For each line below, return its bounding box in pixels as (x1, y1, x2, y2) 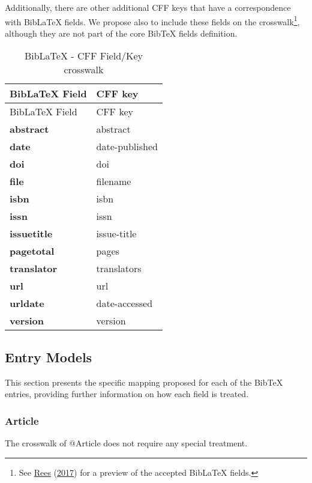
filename (96, 174, 131, 189)
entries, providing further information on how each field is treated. (5, 387, 249, 400)
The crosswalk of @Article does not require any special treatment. (5, 437, 248, 449)
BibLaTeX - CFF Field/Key (24, 49, 143, 63)
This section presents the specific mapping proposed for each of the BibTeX (5, 375, 283, 388)
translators (96, 261, 142, 276)
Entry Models (5, 347, 92, 366)
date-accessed (96, 296, 153, 311)
